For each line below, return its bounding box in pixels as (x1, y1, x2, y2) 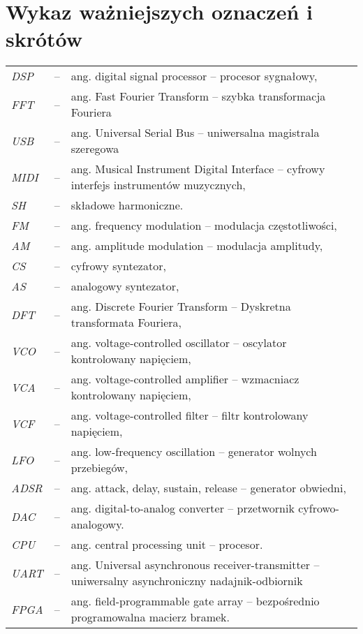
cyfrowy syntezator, (71, 258, 166, 274)
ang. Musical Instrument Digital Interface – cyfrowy (71, 161, 325, 177)
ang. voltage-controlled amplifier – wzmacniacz (71, 371, 299, 388)
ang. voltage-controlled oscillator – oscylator (71, 334, 287, 351)
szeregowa (71, 140, 119, 157)
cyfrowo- (298, 500, 339, 517)
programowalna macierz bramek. (71, 609, 230, 626)
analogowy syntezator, (71, 278, 179, 295)
